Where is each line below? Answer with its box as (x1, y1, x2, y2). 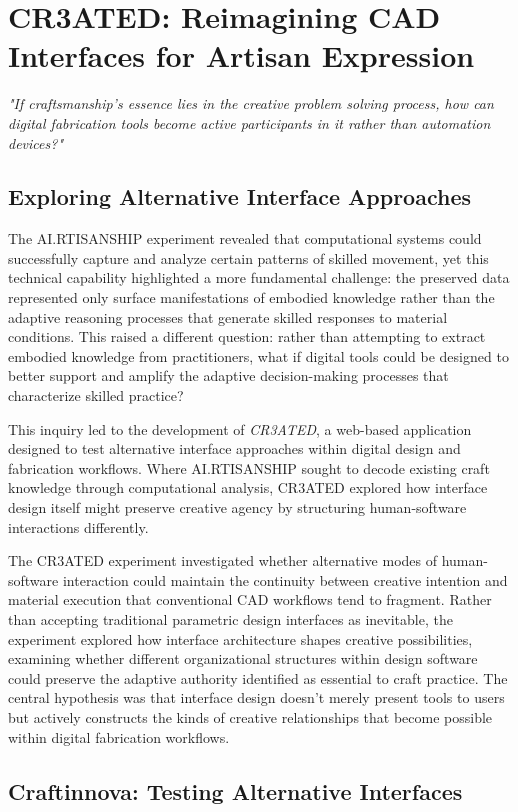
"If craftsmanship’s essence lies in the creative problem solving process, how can (8, 93, 494, 114)
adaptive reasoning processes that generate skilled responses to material (8, 306, 448, 327)
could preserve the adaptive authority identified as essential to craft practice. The (8, 667, 508, 688)
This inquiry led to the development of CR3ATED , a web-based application (8, 418, 472, 439)
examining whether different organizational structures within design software (8, 648, 478, 669)
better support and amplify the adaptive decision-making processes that (8, 365, 449, 386)
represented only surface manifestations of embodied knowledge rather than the (8, 287, 495, 308)
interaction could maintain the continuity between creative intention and (62, 569, 508, 590)
